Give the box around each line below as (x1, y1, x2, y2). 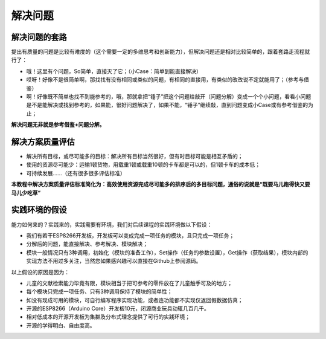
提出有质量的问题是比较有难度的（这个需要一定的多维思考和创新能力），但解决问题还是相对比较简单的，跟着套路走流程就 (11, 48, 310, 56)
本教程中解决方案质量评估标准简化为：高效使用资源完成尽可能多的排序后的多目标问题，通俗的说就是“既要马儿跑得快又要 (11, 181, 310, 188)
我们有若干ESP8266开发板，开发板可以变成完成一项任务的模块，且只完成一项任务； (26, 231, 235, 239)
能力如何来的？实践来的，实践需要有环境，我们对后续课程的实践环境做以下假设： (11, 221, 213, 228)
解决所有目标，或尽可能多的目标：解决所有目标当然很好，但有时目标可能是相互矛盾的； (26, 153, 243, 160)
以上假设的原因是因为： (11, 268, 69, 276)
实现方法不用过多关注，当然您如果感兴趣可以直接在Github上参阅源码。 (26, 257, 202, 265)
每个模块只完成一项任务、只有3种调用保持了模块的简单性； (26, 288, 173, 295)
